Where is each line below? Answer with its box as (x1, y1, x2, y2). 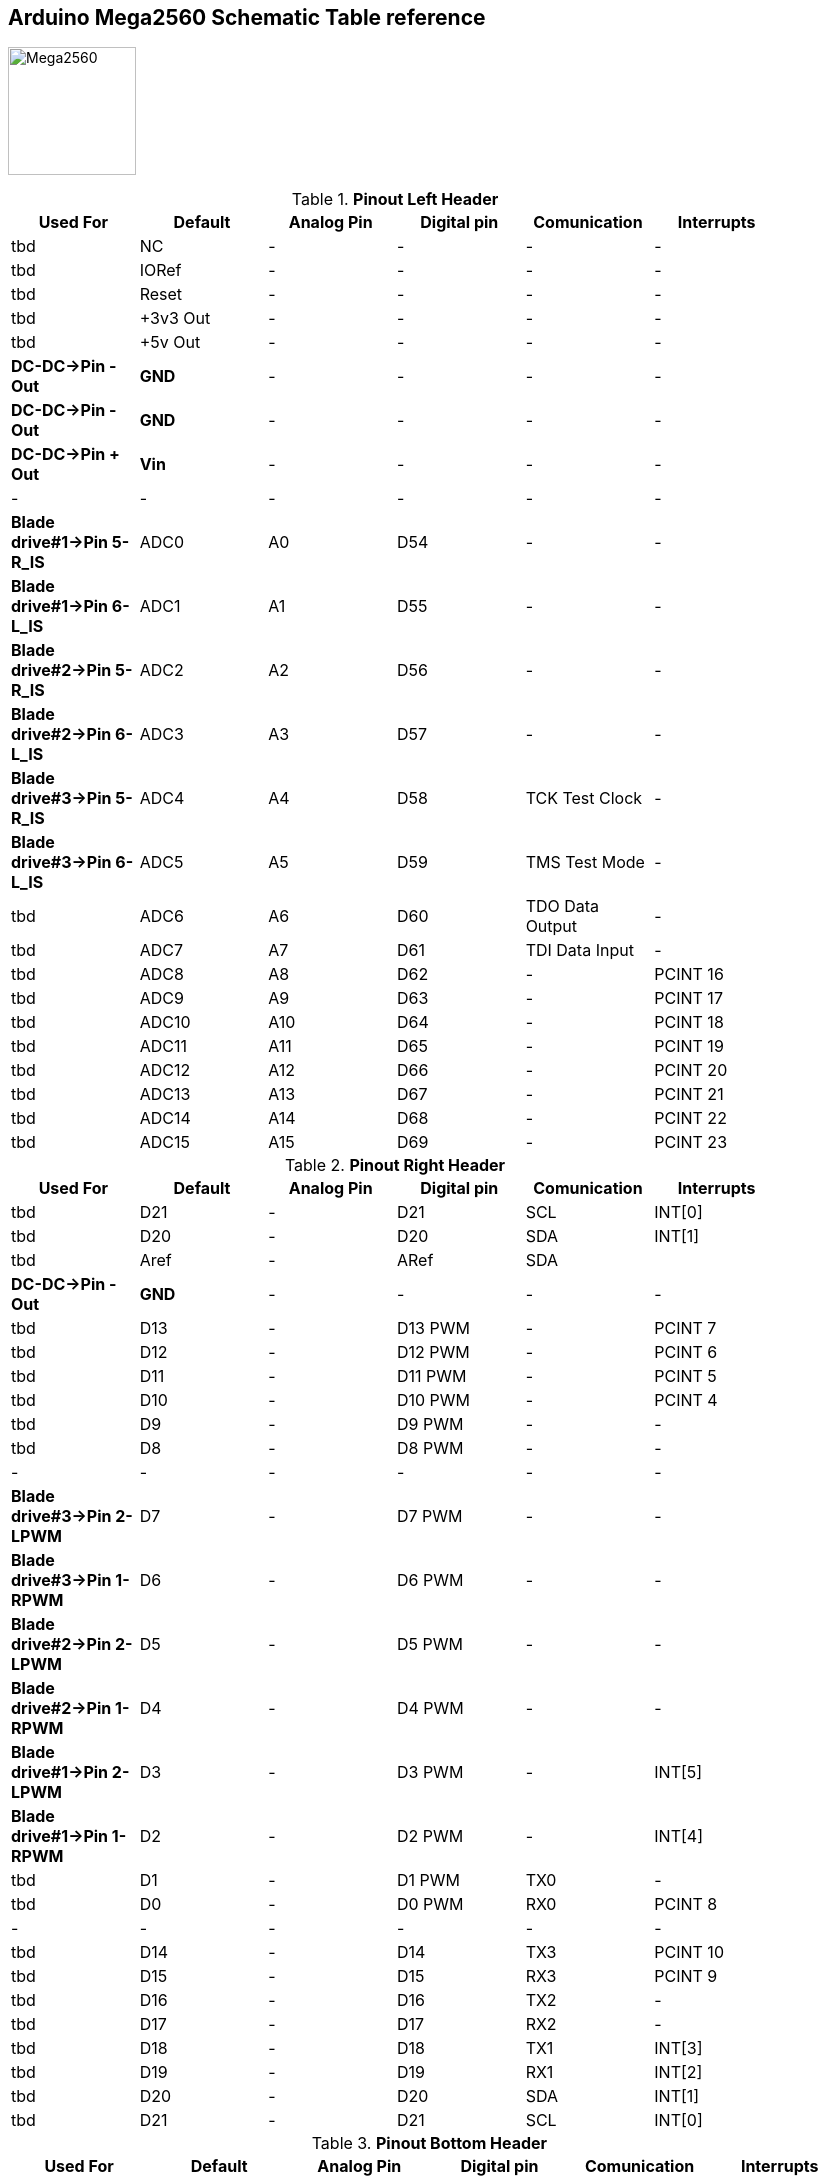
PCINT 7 (654, 1318, 717, 1339)
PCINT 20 (654, 1060, 728, 1081)
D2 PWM (396, 1826, 464, 1847)
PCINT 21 (654, 1084, 724, 1105)
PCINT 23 (654, 1132, 728, 1153)
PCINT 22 (654, 1108, 727, 1129)
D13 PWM (396, 1318, 470, 1339)
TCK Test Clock (525, 788, 643, 809)
